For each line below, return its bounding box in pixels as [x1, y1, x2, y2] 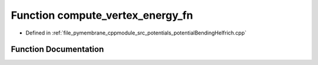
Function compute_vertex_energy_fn [11, 9, 194, 22]
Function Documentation [11, 45, 104, 54]
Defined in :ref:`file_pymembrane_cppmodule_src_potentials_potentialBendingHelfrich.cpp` [25, 29, 247, 36]
